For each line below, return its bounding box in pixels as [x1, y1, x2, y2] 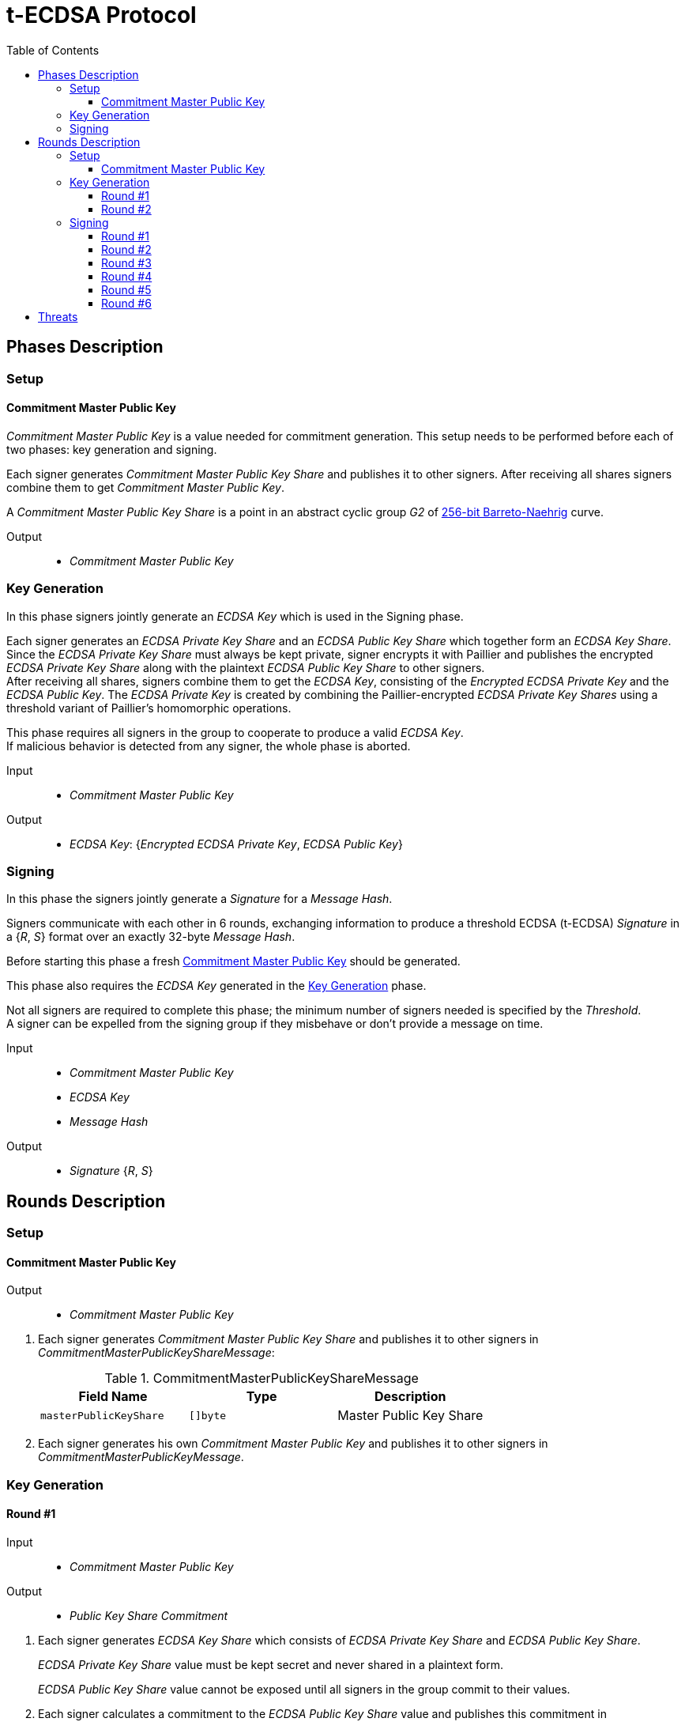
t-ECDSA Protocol [6, 2, 197, 28]
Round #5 [101, 282, 152, 296]
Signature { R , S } [70, 1164, 153, 1178]
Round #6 [101, 296, 152, 310]
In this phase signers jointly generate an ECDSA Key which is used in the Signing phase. [6, 609, 464, 623]
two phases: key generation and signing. [6, 442, 217, 456]
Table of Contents [6, 43, 100, 57]
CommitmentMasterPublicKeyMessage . [38, 1450, 244, 1464]
